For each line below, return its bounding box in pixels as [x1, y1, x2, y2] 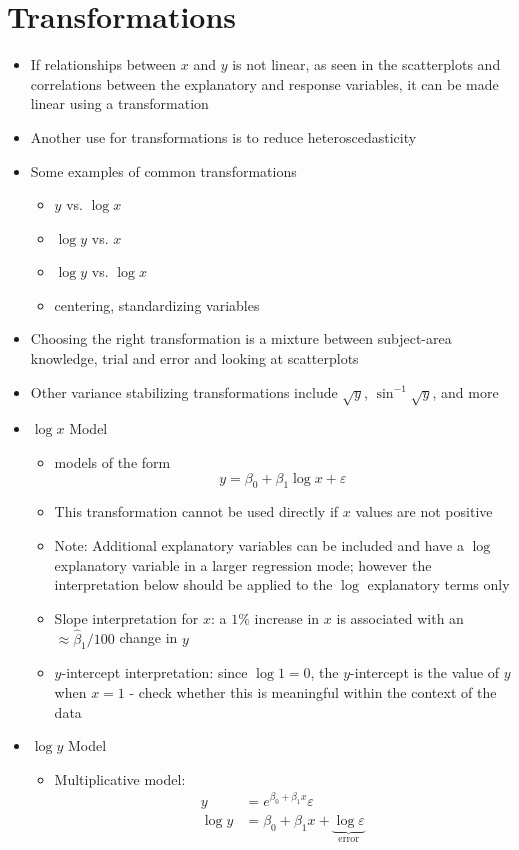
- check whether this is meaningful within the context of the [129, 681, 497, 702]
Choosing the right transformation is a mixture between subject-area [30, 328, 452, 349]
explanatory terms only [367, 574, 510, 595]
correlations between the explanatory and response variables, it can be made [30, 73, 499, 94]
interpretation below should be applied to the [54, 574, 333, 595]
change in [119, 627, 178, 648]
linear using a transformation [30, 93, 209, 114]
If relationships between [30, 54, 177, 75]
